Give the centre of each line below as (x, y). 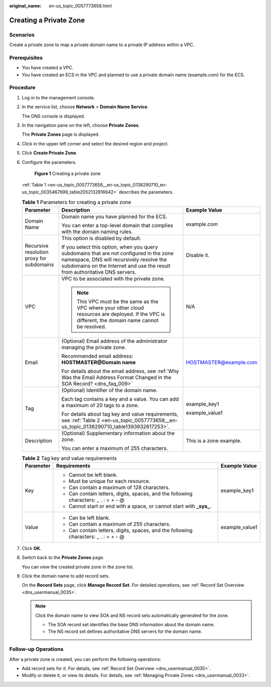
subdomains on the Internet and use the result (116, 266)
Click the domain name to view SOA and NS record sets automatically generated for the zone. (132, 615)
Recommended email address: (97, 356)
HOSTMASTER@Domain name (99, 362)
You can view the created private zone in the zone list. (78, 567)
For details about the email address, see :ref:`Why (120, 371)
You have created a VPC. (48, 68)
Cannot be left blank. (93, 475)
